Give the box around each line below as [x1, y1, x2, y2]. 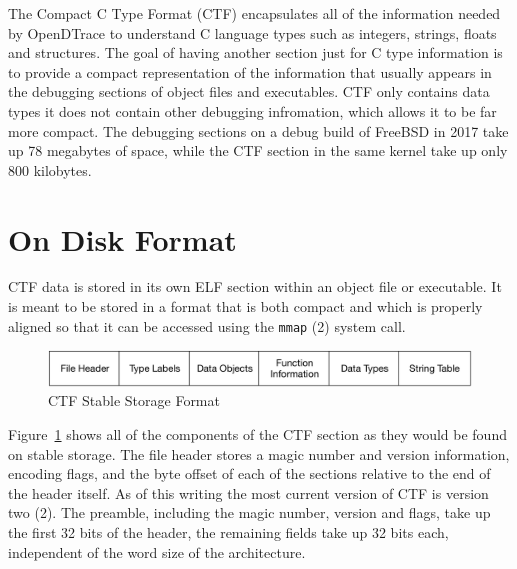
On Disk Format [8, 218, 237, 259]
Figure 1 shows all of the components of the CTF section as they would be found [8, 423, 507, 444]
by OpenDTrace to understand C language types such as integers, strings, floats [8, 22, 497, 43]
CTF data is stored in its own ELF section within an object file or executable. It [8, 276, 502, 297]
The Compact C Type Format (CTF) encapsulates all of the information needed [8, 3, 501, 23]
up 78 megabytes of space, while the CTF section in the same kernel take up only [8, 140, 508, 161]
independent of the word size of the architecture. [8, 541, 306, 562]
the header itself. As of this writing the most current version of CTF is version [8, 482, 489, 503]
